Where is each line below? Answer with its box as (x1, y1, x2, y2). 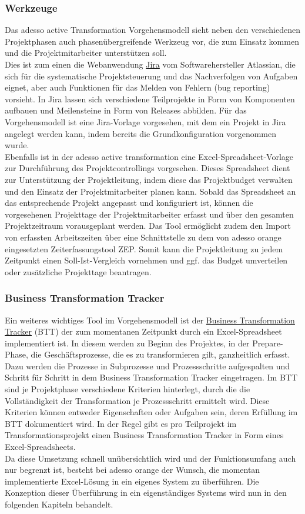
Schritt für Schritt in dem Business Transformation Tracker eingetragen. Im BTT (5, 371, 298, 383)
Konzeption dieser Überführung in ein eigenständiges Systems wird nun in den (5, 486, 287, 499)
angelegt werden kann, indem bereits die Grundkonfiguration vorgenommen (5, 127, 277, 139)
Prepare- (252, 336, 283, 349)
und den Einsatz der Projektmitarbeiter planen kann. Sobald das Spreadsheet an (5, 185, 296, 197)
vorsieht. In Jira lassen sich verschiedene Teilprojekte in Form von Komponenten (5, 92, 295, 105)
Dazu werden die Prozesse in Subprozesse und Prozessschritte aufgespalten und (5, 359, 290, 372)
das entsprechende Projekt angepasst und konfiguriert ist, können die (5, 196, 253, 209)
